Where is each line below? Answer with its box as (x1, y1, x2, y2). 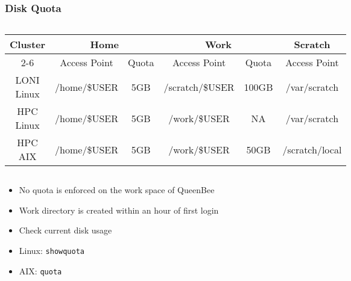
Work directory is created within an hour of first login (19, 203, 219, 216)
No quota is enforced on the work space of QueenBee (19, 184, 215, 196)
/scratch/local (282, 142, 342, 156)
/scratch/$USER (163, 79, 235, 94)
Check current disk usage (19, 224, 112, 236)
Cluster (10, 37, 46, 52)
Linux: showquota (19, 244, 84, 256)
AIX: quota (19, 264, 62, 277)
